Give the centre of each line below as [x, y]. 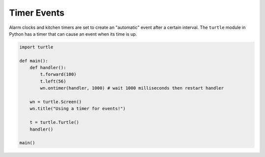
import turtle [36, 47]
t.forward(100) [58, 74]
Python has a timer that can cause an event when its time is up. [73, 34]
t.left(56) [53, 81]
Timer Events [37, 13]
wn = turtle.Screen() [56, 102]
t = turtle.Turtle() [54, 123]
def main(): [34, 61]
